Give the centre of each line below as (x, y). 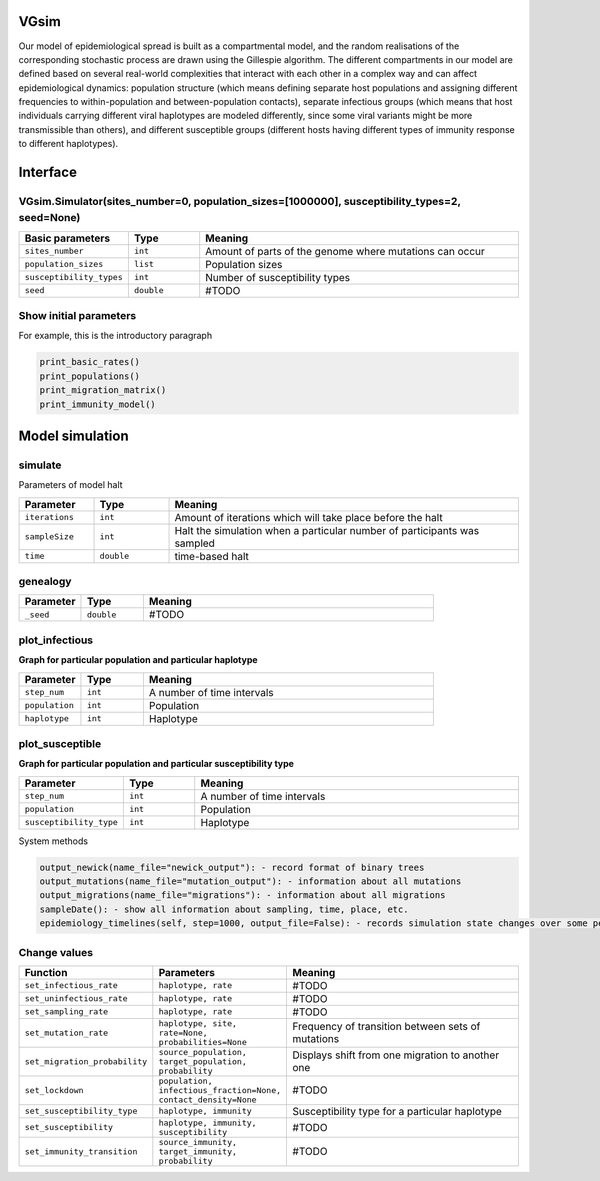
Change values (56, 952)
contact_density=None (207, 1099)
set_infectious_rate (71, 985)
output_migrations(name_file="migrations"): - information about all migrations (242, 895)
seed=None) (49, 218)
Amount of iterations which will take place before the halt (309, 517)
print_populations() (89, 376)
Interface (47, 172)
